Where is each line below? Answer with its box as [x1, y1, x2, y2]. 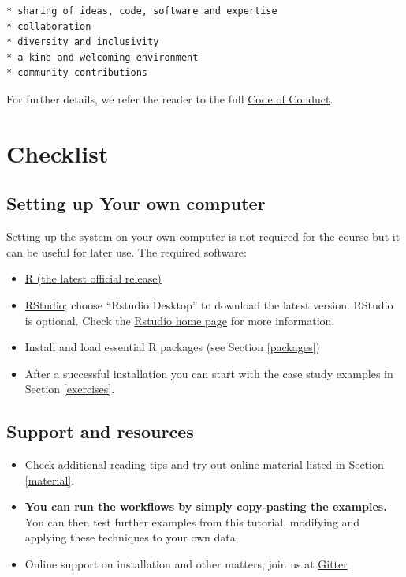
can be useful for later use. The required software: [6, 243, 247, 260]
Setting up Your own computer [6, 191, 266, 215]
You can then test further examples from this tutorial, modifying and [24, 513, 360, 530]
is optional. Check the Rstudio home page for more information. [24, 312, 335, 328]
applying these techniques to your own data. [24, 529, 239, 545]
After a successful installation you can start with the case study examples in [24, 365, 393, 381]
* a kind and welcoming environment [6, 51, 199, 63]
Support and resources [6, 419, 194, 444]
